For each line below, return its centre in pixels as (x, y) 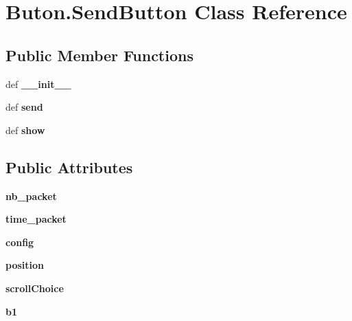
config (20, 242)
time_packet (36, 219)
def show (25, 130)
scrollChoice (35, 288)
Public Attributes (69, 167)
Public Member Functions (99, 55)
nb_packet (31, 196)
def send (24, 107)
